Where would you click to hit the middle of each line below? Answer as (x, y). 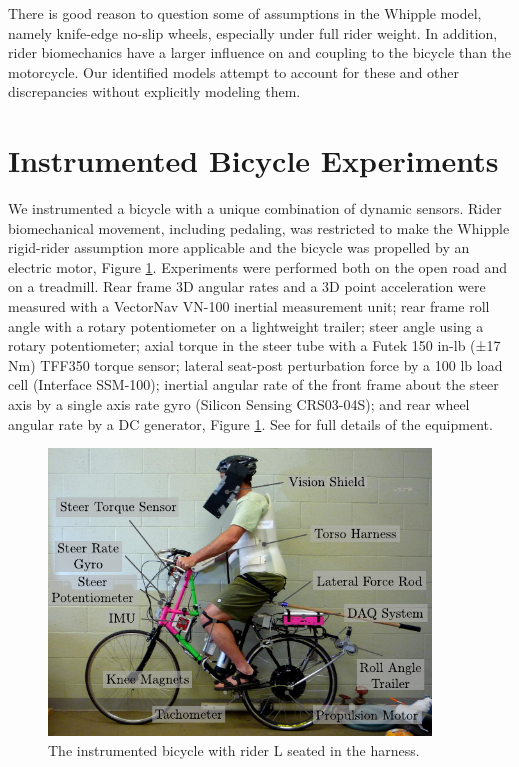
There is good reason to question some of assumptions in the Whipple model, (245, 13)
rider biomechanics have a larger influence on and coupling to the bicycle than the (260, 52)
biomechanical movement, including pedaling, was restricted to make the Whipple (259, 227)
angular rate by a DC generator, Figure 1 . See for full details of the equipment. (250, 423)
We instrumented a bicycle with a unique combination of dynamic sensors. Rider (255, 208)
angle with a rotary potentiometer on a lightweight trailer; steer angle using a (246, 325)
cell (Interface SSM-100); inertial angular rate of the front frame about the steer (253, 384)
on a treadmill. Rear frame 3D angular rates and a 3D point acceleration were (247, 286)
